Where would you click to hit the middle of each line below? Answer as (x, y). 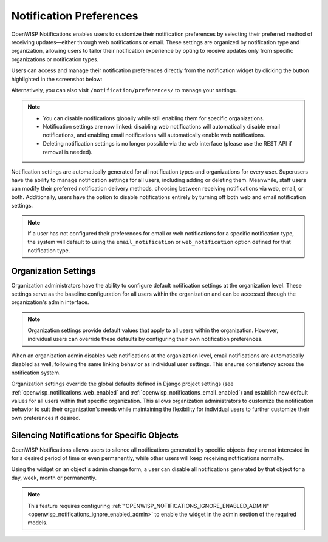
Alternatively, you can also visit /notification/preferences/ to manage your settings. (124, 90)
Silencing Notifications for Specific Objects (95, 435)
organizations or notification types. (55, 59)
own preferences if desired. (46, 418)
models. (38, 523)
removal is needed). (68, 152)
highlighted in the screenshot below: (57, 79)
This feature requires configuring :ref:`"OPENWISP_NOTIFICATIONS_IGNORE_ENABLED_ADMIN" (149, 506)
